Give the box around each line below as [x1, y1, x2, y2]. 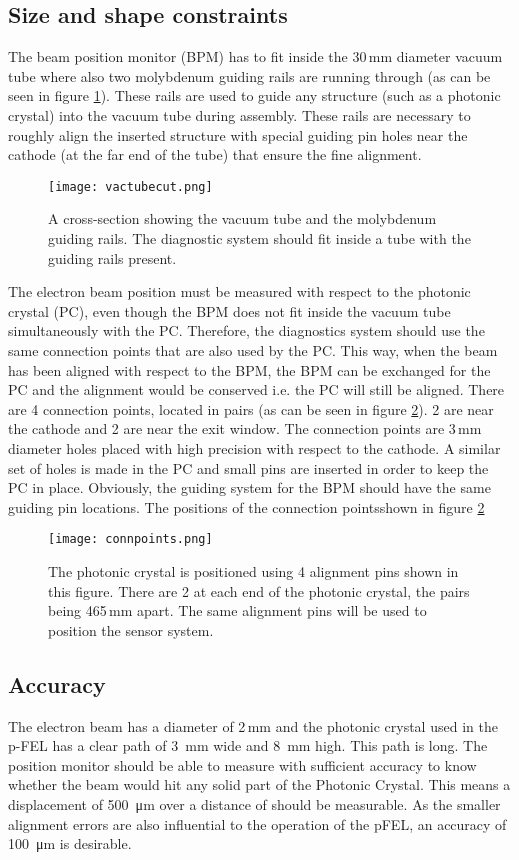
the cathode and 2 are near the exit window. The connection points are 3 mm [8, 418, 482, 439]
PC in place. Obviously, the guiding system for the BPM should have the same [8, 477, 491, 498]
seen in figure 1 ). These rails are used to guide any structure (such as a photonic [8, 85, 501, 106]
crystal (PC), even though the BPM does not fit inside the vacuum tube [8, 300, 451, 321]
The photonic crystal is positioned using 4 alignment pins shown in [48, 560, 459, 581]
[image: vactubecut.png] [48, 179, 213, 194]
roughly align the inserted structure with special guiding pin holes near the [8, 124, 468, 145]
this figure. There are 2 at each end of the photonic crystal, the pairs [48, 580, 470, 601]
